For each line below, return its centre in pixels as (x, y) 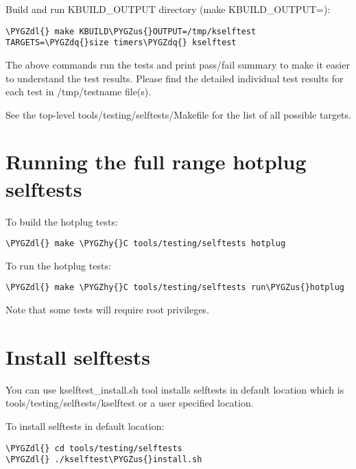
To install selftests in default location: (85, 426)
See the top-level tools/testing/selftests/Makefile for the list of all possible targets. (178, 114)
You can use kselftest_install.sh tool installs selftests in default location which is (175, 389)
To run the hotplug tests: (58, 265)
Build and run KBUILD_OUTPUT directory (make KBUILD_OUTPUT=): (168, 9)
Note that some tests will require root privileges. (107, 310)
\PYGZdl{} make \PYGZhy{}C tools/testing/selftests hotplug (146, 244)
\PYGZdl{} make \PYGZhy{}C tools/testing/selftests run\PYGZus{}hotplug (175, 288)
